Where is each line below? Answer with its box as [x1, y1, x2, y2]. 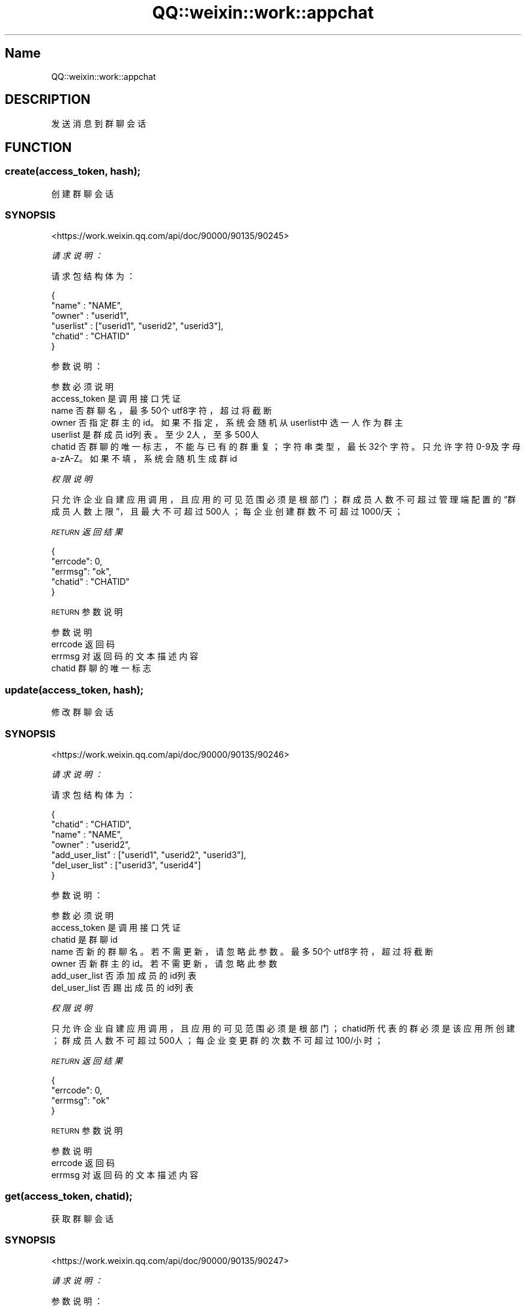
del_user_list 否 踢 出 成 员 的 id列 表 [51, 982, 194, 993]
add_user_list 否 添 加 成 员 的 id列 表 [51, 970, 196, 981]
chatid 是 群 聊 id [51, 934, 118, 945]
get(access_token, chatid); [5, 1190, 133, 1203]
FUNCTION [5, 139, 72, 155]
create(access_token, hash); [5, 165, 141, 178]
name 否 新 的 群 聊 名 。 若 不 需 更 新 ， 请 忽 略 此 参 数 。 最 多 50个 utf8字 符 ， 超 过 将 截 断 [51, 946, 434, 957]
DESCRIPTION [5, 92, 91, 107]
